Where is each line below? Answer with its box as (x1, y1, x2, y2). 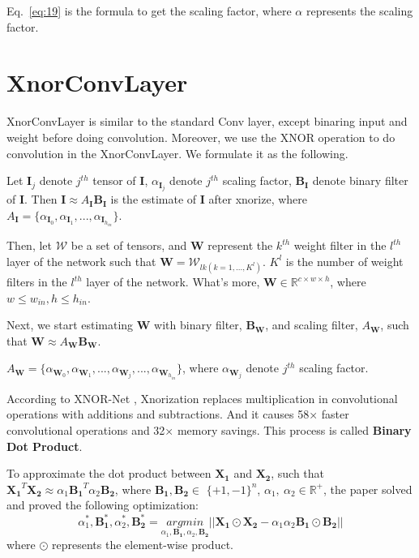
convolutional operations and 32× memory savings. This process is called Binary (6, 422, 412, 439)
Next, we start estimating (6, 316, 134, 333)
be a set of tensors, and (71, 237, 187, 254)
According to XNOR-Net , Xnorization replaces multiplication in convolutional (6, 389, 398, 406)
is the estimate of (110, 191, 197, 208)
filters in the (6, 273, 67, 290)
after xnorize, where (208, 191, 308, 208)
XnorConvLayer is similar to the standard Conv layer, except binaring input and (6, 113, 408, 130)
